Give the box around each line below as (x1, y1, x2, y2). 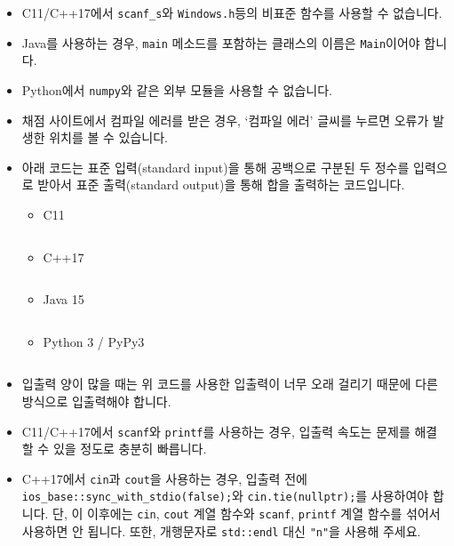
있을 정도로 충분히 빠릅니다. (52, 439, 207, 458)
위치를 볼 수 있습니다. (49, 128, 169, 147)
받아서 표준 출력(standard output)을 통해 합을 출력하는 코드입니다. (37, 175, 405, 194)
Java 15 (43, 290, 84, 309)
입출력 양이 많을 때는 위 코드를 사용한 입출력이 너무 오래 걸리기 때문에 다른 (21, 374, 438, 393)
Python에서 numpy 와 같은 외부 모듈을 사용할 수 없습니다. (21, 80, 332, 99)
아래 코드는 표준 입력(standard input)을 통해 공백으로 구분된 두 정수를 (21, 157, 410, 176)
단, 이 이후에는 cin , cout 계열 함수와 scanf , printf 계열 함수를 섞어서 (52, 504, 441, 523)
